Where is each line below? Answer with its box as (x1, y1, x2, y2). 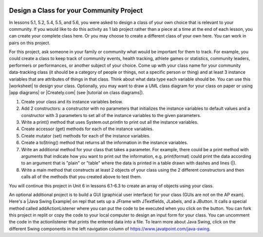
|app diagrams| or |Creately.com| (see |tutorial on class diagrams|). (9, 90, 144, 96)
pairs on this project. (9, 39, 51, 46)
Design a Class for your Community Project (9, 6, 143, 15)
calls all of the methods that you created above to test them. (21, 174, 142, 180)
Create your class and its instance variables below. (21, 99, 123, 104)
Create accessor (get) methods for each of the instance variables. (21, 126, 154, 132)
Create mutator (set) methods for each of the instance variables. (21, 133, 150, 138)
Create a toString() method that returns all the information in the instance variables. (21, 139, 188, 146)
